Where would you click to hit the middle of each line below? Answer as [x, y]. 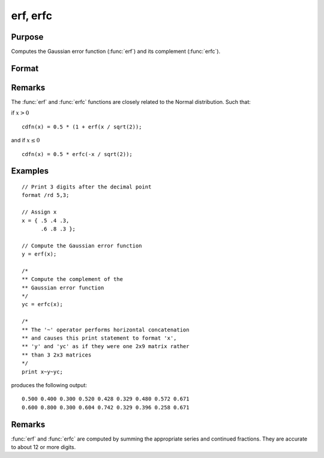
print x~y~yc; [42, 372]
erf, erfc [31, 16]
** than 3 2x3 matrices [57, 355]
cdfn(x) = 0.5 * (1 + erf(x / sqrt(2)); [82, 127]
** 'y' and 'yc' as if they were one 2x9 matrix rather [106, 346]
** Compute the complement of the [72, 279]
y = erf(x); [39, 254]
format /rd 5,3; [46, 195]
